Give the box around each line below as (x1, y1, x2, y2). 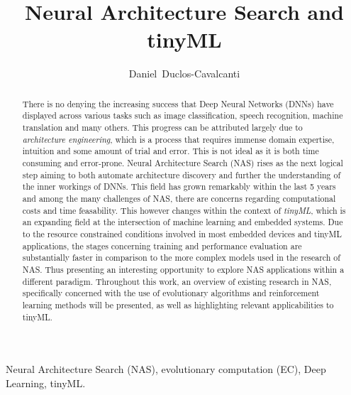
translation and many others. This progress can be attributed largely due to (22, 121, 303, 134)
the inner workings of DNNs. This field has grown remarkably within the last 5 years (22, 180, 336, 193)
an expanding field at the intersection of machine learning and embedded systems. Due (22, 216, 343, 228)
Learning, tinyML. (6, 375, 86, 390)
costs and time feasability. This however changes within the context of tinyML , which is (22, 204, 346, 216)
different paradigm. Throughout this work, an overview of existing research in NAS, (22, 275, 332, 287)
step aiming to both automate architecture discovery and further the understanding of (22, 168, 341, 180)
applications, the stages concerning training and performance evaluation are (22, 239, 302, 251)
